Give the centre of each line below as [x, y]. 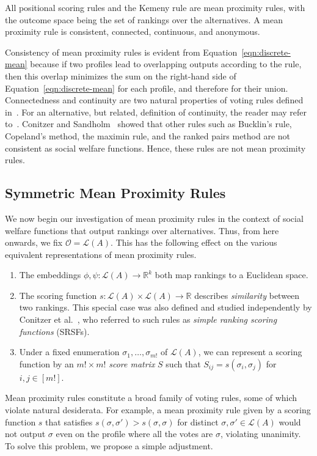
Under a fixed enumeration [69, 352]
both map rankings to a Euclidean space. [231, 275]
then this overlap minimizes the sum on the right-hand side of [121, 75]
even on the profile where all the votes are [134, 434]
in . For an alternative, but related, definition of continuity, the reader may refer [156, 112]
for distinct [198, 421]
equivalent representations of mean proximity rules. [101, 254]
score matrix [132, 363]
